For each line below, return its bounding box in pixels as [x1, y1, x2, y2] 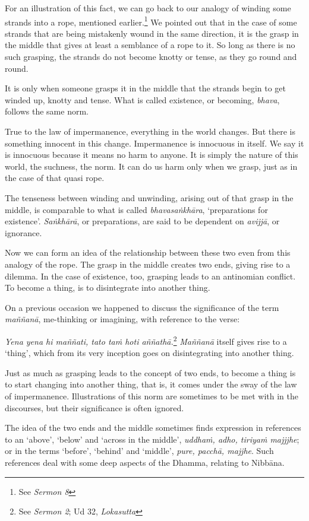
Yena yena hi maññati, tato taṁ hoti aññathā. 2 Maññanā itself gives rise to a [5, 333, 287, 347]
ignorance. [5, 226, 42, 239]
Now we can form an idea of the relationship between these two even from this [5, 246, 291, 259]
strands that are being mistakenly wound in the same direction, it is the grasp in [5, 27, 299, 39]
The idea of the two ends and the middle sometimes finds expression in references [5, 421, 301, 434]
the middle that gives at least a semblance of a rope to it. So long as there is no [5, 39, 295, 51]
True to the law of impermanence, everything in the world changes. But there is [5, 125, 295, 137]
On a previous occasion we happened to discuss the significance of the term [5, 301, 279, 313]
